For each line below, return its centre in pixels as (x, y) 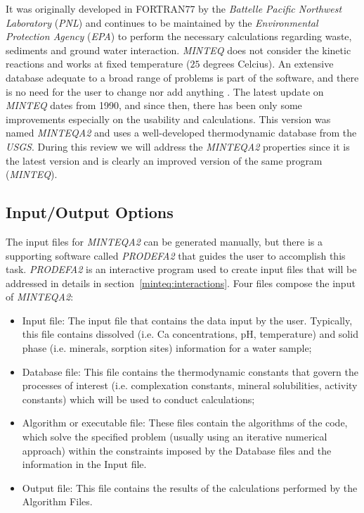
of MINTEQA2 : (40, 297)
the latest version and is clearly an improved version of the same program (164, 160)
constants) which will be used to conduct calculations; (138, 399)
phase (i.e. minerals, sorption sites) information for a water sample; (167, 348)
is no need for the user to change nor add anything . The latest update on (165, 91)
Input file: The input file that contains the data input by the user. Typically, (187, 320)
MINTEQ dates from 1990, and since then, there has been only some (154, 105)
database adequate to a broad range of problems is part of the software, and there (182, 77)
